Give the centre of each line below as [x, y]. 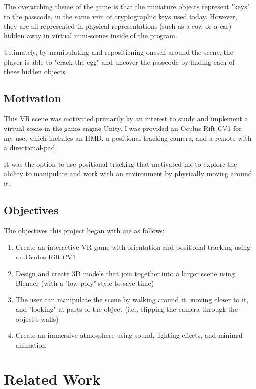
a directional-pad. [31, 147]
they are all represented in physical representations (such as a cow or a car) [118, 26]
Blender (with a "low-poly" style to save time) [85, 283]
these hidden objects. [36, 71]
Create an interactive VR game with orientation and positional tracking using [133, 247]
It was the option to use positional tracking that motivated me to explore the [121, 164]
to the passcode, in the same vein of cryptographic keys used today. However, [121, 16]
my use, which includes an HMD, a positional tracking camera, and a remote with [128, 138]
